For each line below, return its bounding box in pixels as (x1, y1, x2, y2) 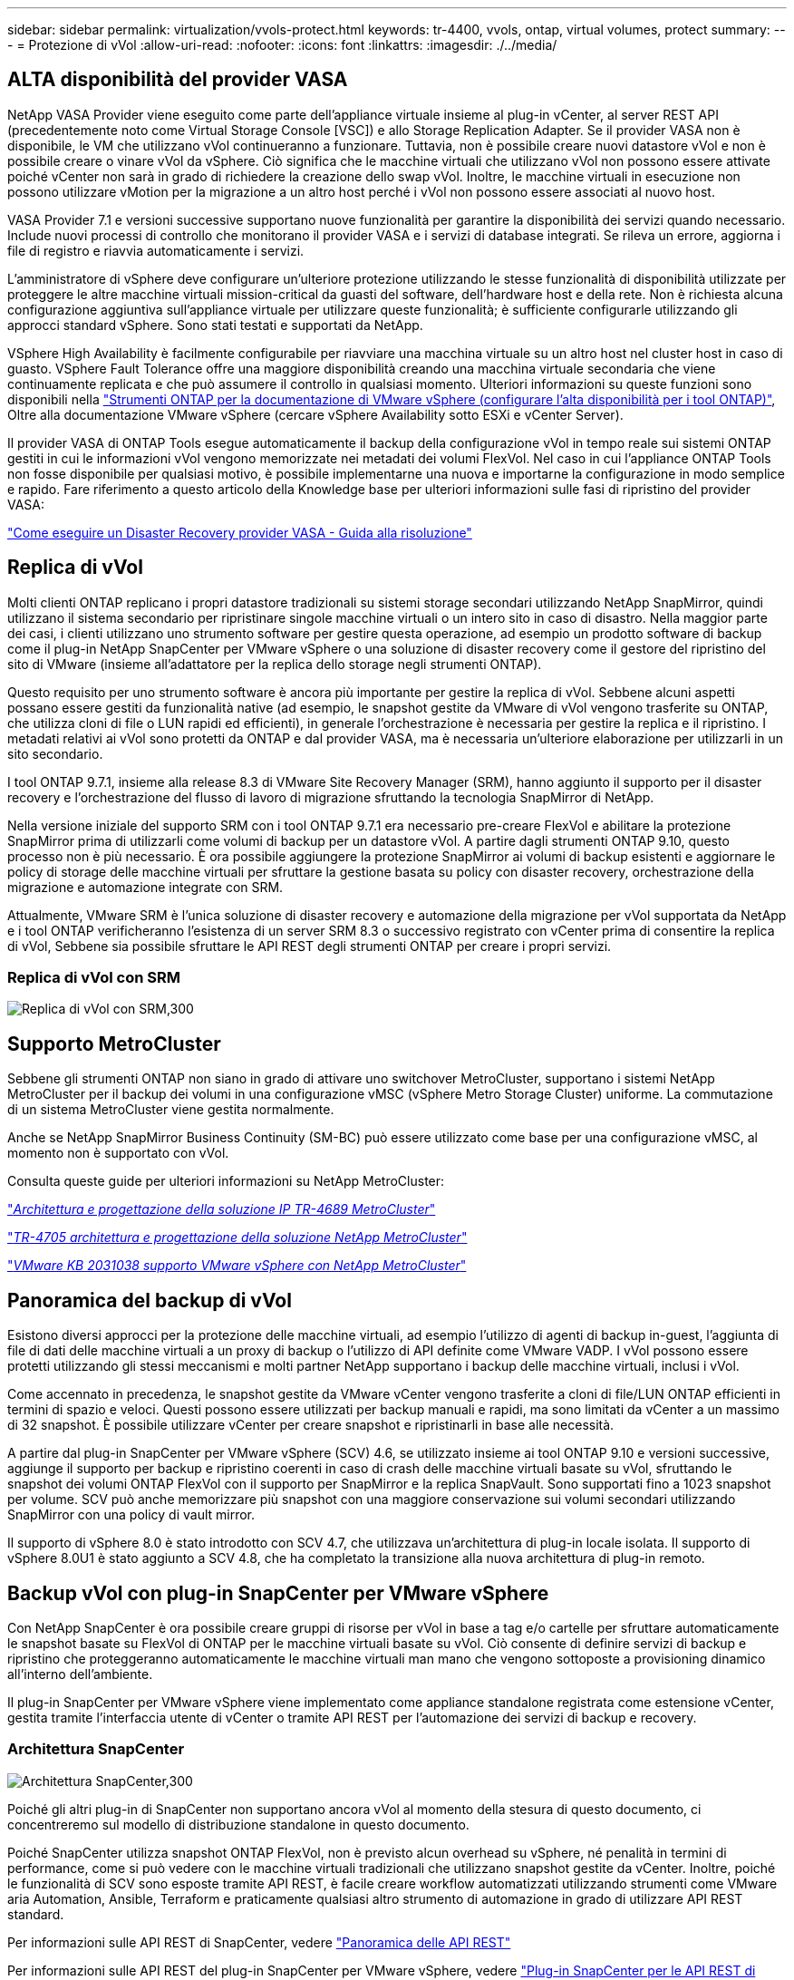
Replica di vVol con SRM (7, 968, 181, 987)
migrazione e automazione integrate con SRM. (7, 878, 284, 895)
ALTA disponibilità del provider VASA (7, 68, 348, 92)
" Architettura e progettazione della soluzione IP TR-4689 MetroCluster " (7, 1201, 436, 1218)
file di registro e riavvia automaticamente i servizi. (7, 242, 305, 258)
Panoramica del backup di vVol (7, 1288, 292, 1312)
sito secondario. (7, 745, 103, 762)
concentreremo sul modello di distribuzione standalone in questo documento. (7, 1816, 470, 1832)
